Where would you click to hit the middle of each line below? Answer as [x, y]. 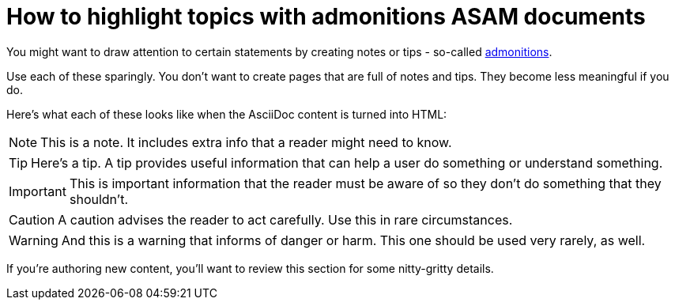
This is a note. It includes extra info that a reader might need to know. [246, 142]
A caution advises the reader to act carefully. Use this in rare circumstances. [285, 219]
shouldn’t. [98, 199]
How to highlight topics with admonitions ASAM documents [326, 17]
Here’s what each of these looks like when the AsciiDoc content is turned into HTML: [227, 114]
